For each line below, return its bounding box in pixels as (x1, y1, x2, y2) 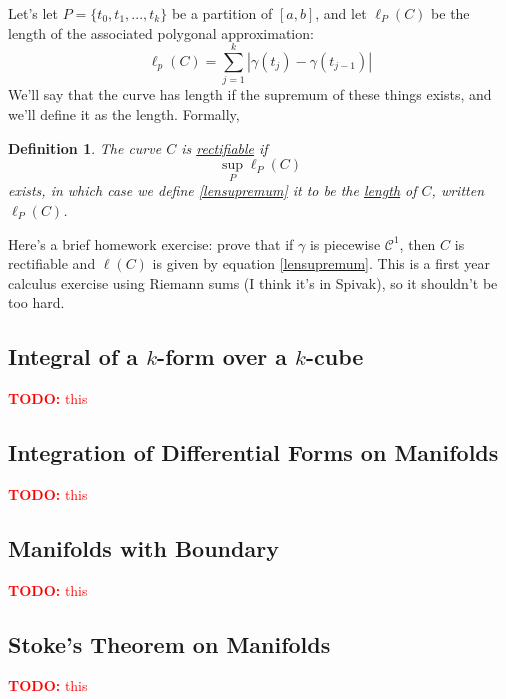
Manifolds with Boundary (8, 532, 279, 563)
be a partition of (171, 3, 273, 23)
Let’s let (8, 3, 59, 23)
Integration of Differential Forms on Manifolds (8, 437, 499, 468)
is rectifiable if (181, 137, 268, 158)
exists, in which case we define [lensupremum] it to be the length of (8, 180, 417, 201)
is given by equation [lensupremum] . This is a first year (152, 253, 490, 274)
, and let (315, 3, 367, 23)
